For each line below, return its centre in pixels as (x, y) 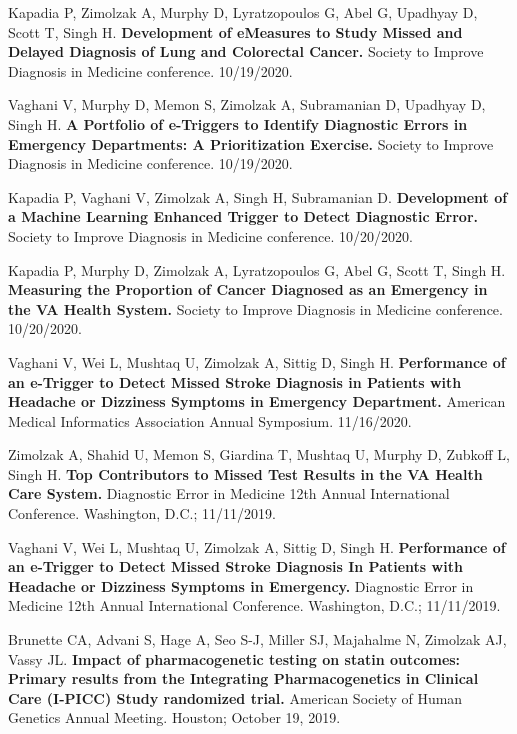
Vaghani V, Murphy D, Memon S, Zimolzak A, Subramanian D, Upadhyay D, (247, 104)
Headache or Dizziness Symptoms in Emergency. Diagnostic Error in (241, 585)
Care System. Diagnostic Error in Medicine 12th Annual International (229, 493)
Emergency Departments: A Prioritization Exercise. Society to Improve (251, 143)
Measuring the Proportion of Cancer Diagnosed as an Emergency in (248, 289)
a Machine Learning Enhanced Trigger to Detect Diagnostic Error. (243, 216)
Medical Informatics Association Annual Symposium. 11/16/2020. (210, 420)
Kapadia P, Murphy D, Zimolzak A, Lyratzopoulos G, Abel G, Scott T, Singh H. (257, 269)
